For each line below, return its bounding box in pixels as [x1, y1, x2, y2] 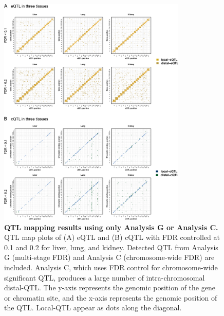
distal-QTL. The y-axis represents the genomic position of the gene [4, 282, 215, 293]
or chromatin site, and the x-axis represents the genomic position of [4, 292, 217, 303]
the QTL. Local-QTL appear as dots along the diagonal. [4, 302, 182, 313]
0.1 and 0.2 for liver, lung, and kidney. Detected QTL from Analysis [4, 241, 218, 252]
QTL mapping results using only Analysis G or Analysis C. [4, 221, 218, 232]
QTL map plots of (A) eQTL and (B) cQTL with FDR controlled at [4, 232, 220, 243]
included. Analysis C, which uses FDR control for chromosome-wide [4, 262, 218, 272]
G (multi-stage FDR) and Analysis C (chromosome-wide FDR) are [4, 252, 215, 263]
